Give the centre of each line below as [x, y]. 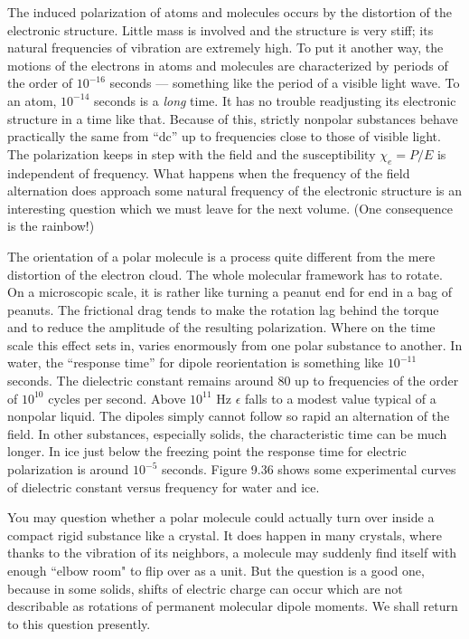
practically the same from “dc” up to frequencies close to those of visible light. [224, 136]
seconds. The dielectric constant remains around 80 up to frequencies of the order [233, 381]
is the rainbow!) [51, 226]
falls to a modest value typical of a [341, 398]
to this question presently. [79, 623]
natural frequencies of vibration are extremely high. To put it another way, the [225, 48]
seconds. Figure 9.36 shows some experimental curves [309, 469]
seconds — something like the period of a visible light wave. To [285, 83]
